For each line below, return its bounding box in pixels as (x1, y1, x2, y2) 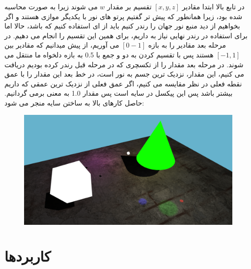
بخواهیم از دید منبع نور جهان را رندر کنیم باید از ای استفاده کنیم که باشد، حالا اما (4, 21, 240, 31)
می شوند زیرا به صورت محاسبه (4, 1, 98, 11)
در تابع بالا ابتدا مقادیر (182, 1, 245, 11)
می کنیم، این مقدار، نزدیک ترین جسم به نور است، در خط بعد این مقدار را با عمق (4, 69, 244, 79)
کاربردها (4, 245, 51, 266)
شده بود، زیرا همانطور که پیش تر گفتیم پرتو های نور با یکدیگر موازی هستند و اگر (4, 11, 243, 21)
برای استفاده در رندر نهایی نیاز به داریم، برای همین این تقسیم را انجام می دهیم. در (4, 30, 248, 40)
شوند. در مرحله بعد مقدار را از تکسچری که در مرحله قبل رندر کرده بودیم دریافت (4, 59, 244, 69)
